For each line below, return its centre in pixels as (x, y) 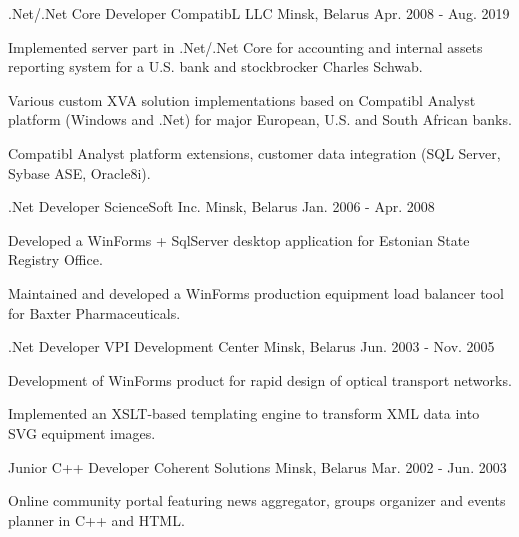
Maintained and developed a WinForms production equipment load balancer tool (256, 292)
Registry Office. (55, 259)
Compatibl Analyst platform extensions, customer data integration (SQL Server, (254, 152)
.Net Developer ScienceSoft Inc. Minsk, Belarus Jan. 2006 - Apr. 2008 (221, 206)
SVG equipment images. (82, 432)
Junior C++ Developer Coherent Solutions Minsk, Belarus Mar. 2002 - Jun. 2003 (257, 466)
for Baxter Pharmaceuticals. (94, 312)
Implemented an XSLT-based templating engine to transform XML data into (244, 413)
